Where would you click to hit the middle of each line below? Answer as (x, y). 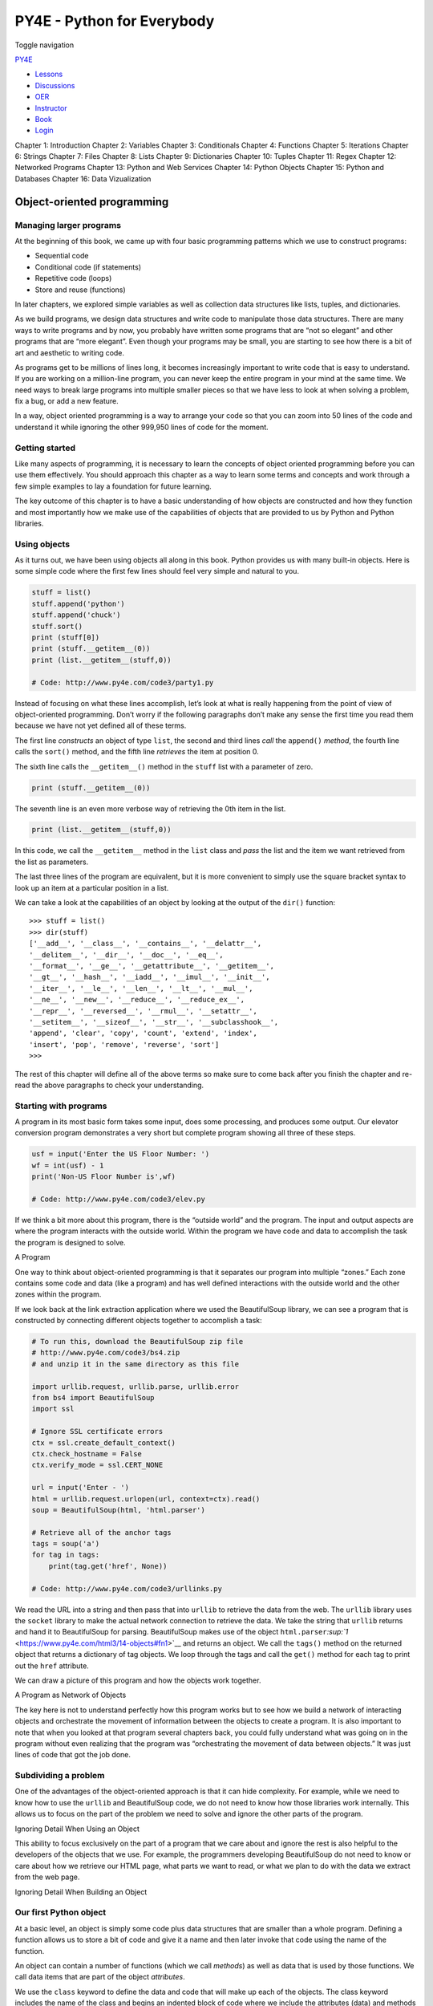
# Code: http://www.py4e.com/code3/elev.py (119, 1199)
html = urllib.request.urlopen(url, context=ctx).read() (146, 1499)
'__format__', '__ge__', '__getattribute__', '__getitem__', (152, 966)
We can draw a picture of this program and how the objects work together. (138, 1680)
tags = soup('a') (66, 1544)
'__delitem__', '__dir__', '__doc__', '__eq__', (126, 954)
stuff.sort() (57, 626)
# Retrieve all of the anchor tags (101, 1532)
